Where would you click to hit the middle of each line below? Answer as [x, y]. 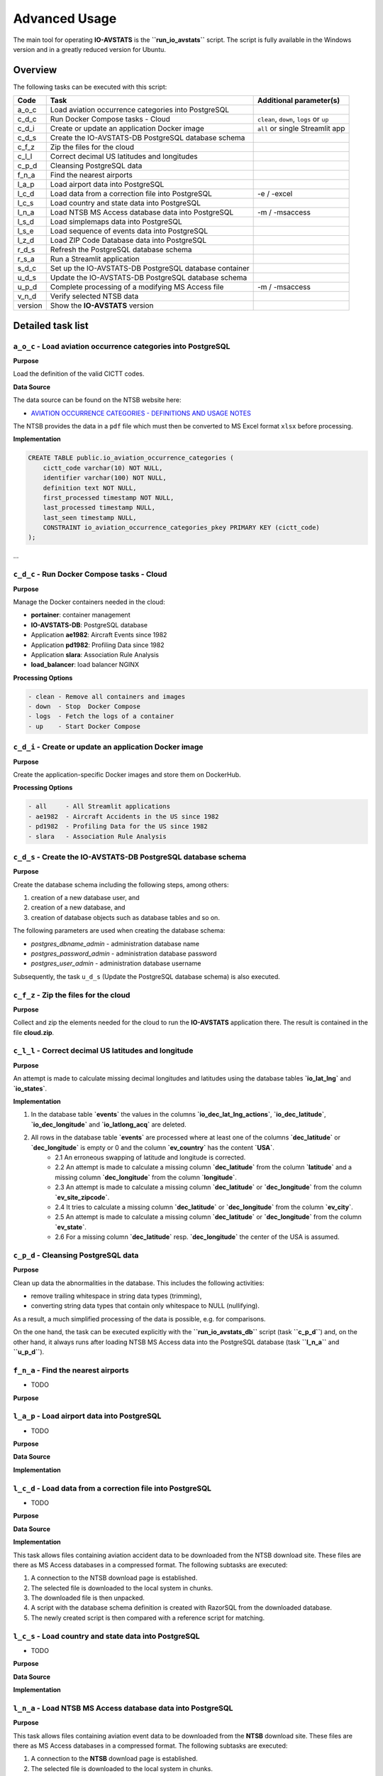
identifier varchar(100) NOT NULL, [105, 478]
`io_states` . [30, 1088]
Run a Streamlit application [95, 259]
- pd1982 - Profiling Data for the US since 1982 [118, 827]
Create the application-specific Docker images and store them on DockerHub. [127, 774]
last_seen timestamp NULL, [90, 518]
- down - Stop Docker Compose [84, 706]
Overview [35, 70]
